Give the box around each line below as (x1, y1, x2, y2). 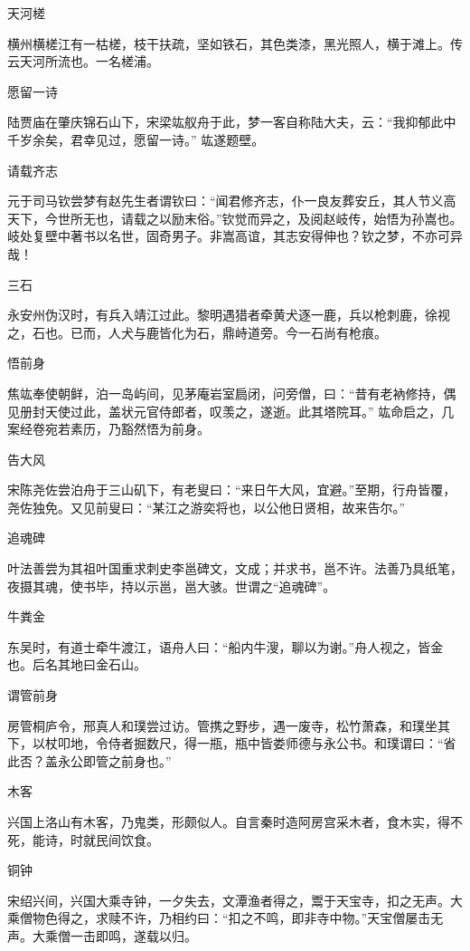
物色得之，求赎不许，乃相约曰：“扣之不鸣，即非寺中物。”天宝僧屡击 (32, 908, 431, 927)
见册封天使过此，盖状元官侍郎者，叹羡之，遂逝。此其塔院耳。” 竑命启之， (7, 401, 442, 420)
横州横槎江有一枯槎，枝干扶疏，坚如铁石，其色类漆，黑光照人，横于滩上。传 (7, 34, 463, 53)
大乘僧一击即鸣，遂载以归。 (32, 926, 197, 945)
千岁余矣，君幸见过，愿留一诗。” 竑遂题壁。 (7, 130, 265, 149)
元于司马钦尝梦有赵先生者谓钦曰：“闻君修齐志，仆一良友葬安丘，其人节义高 (7, 191, 456, 210)
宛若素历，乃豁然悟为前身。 (44, 419, 210, 438)
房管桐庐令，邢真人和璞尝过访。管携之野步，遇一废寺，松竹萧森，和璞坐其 (7, 716, 450, 735)
